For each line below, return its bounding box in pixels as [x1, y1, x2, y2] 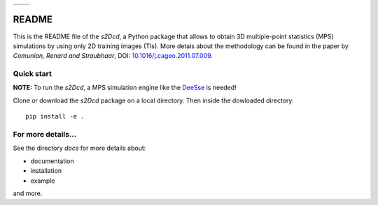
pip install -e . [25, 112, 85, 121]
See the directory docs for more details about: [13, 144, 146, 153]
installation [30, 167, 62, 175]
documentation [30, 157, 75, 165]
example [30, 176, 55, 185]
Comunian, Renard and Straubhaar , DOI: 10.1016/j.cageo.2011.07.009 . [13, 52, 213, 60]
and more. [13, 189, 43, 197]
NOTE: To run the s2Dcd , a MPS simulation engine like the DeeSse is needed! [13, 84, 237, 92]
